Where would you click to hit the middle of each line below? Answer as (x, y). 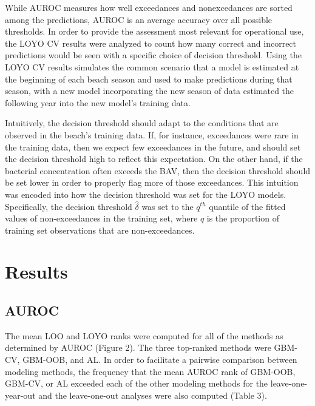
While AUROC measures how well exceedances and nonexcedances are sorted (149, 7)
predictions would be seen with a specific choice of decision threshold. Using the (153, 55)
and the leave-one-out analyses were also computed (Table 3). (153, 395)
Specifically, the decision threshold (69, 206)
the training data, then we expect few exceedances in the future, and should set (153, 147)
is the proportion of (243, 218)
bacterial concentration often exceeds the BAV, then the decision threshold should (158, 170)
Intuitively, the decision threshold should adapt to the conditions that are (142, 123)
